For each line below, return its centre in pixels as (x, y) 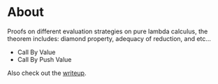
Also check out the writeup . (47, 73)
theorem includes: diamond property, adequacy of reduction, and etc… (109, 38)
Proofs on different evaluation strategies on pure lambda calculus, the (108, 31)
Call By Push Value (44, 59)
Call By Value (36, 52)
